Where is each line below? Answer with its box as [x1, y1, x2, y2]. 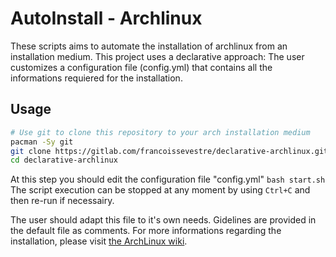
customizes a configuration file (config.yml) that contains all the [10, 61, 273, 73]
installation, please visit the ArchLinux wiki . [10, 235, 188, 247]
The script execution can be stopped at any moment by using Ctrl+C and [10, 184, 311, 196]
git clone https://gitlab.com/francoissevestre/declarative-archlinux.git [10, 146, 329, 156]
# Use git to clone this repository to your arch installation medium [10, 127, 311, 137]
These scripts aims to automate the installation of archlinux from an [10, 40, 288, 52]
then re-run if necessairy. [10, 195, 115, 207]
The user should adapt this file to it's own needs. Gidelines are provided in [10, 214, 317, 226]
